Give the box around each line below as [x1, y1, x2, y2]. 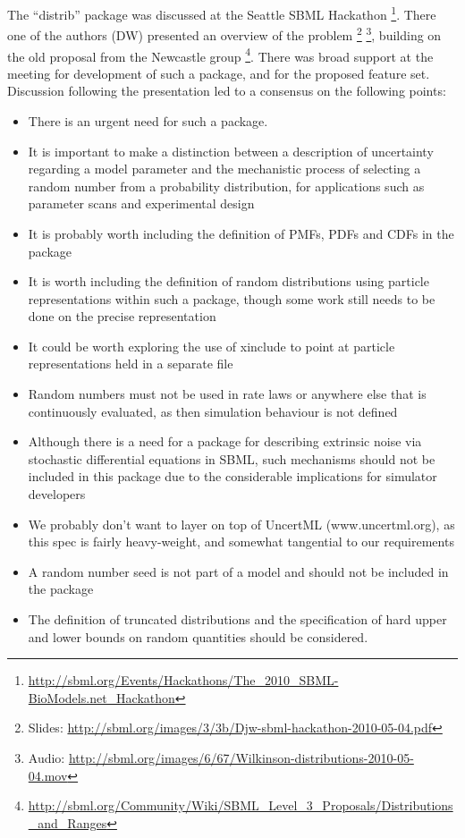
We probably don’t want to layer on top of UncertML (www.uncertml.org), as [28, 514, 455, 533]
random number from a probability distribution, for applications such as [28, 176, 425, 195]
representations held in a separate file [28, 354, 233, 373]
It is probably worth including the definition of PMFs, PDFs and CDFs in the [28, 224, 454, 242]
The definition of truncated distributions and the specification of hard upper [28, 610, 447, 628]
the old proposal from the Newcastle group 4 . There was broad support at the [7, 44, 434, 65]
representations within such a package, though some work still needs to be [28, 289, 435, 308]
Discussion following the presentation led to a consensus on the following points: [7, 81, 446, 100]
